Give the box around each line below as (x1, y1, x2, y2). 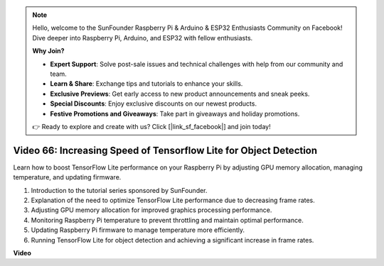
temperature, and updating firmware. (13, 173, 122, 182)
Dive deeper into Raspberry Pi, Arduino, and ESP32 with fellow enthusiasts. (32, 33, 253, 42)
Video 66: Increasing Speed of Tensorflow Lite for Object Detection (13, 144, 318, 156)
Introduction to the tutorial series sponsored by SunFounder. (31, 186, 208, 194)
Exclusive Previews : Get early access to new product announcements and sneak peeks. (50, 89, 310, 98)
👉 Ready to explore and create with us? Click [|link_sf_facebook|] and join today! (32, 122, 271, 131)
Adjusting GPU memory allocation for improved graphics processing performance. (31, 206, 272, 214)
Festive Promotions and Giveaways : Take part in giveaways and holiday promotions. (50, 109, 300, 118)
